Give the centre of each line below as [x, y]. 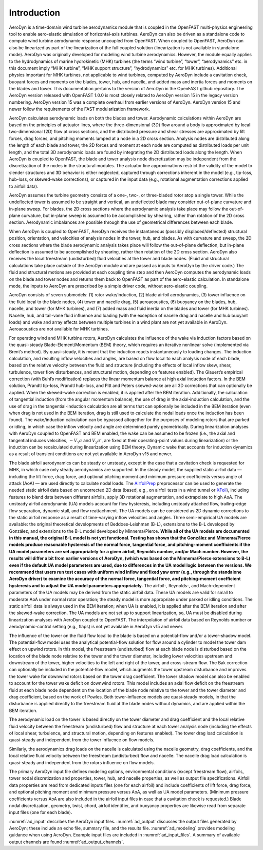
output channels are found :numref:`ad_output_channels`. [66, 842]
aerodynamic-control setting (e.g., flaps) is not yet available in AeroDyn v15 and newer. [96, 627]
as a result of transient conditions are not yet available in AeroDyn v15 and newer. [91, 454]
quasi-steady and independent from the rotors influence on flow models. [82, 762]
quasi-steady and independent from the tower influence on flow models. [82, 740]
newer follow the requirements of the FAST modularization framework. [80, 109]
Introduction [35, 13]
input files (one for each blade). [41, 812]
